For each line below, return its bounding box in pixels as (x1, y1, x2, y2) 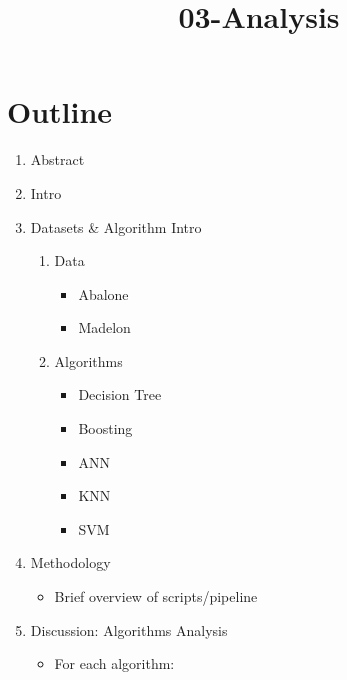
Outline (7, 91, 113, 132)
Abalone (78, 283, 129, 304)
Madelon (78, 317, 131, 338)
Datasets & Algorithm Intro (30, 216, 202, 237)
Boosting (78, 418, 133, 439)
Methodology (30, 552, 111, 573)
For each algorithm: (54, 653, 175, 674)
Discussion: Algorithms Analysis (30, 619, 228, 640)
